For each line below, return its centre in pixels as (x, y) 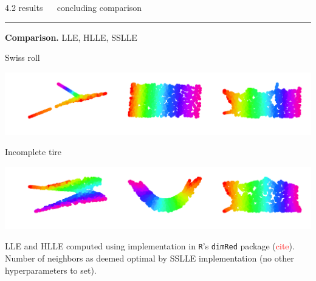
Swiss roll (22, 57)
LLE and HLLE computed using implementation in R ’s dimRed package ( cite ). (150, 246)
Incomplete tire (33, 152)
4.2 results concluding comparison (74, 7)
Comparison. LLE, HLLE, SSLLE (71, 37)
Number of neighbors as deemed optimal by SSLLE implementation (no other (149, 258)
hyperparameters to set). (51, 270)
